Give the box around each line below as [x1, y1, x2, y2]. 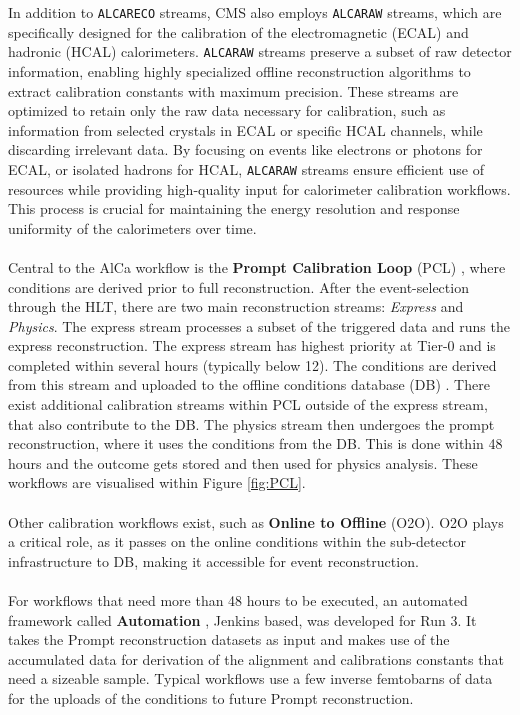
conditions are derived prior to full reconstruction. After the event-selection [8, 276, 469, 297]
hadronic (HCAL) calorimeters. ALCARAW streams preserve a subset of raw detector [8, 41, 512, 62]
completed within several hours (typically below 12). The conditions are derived [8, 354, 497, 375]
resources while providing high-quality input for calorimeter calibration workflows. [8, 178, 511, 199]
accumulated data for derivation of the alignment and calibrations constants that [8, 648, 504, 669]
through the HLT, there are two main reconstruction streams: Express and [8, 296, 464, 317]
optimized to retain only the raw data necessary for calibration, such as [8, 100, 446, 121]
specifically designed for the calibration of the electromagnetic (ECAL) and [8, 21, 469, 42]
